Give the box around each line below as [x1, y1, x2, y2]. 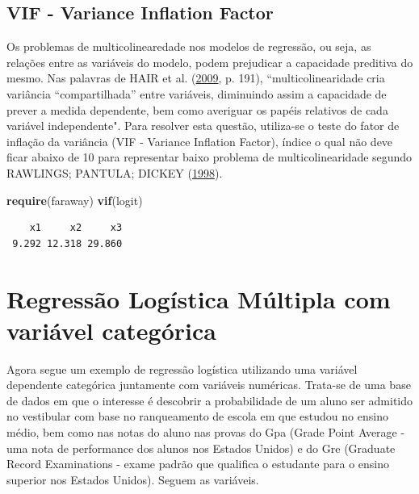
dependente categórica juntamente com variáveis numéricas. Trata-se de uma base [6, 376, 411, 393]
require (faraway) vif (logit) [6, 191, 143, 208]
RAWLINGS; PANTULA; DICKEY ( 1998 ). [6, 164, 223, 181]
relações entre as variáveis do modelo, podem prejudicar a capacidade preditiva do [6, 53, 413, 70]
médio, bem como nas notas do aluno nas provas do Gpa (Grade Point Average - [6, 424, 405, 441]
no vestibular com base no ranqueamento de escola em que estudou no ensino [6, 408, 388, 425]
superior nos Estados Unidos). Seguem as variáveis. [6, 471, 259, 488]
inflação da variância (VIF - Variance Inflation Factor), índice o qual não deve [6, 132, 393, 149]
